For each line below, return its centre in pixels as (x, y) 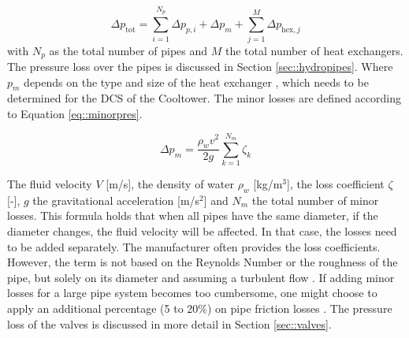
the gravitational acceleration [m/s (116, 200)
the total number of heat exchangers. (314, 50)
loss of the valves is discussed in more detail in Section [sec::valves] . (169, 323)
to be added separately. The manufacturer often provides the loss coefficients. (194, 246)
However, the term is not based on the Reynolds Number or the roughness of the (203, 262)
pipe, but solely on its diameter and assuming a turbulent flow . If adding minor (201, 277)
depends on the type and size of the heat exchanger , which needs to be (196, 82)
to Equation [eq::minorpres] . (75, 113)
